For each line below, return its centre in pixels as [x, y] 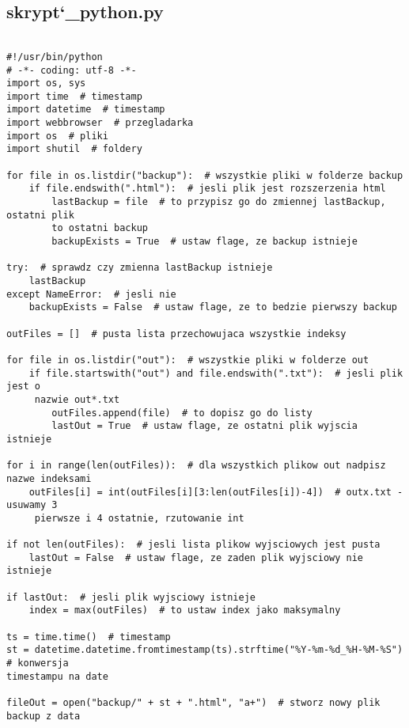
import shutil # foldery [74, 149]
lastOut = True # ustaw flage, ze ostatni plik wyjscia [204, 426]
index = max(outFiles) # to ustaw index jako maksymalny [185, 610]
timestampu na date [57, 676]
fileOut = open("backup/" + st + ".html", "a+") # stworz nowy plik [193, 703]
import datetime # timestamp [86, 110]
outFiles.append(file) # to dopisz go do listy [182, 413]
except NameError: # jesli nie [91, 294]
